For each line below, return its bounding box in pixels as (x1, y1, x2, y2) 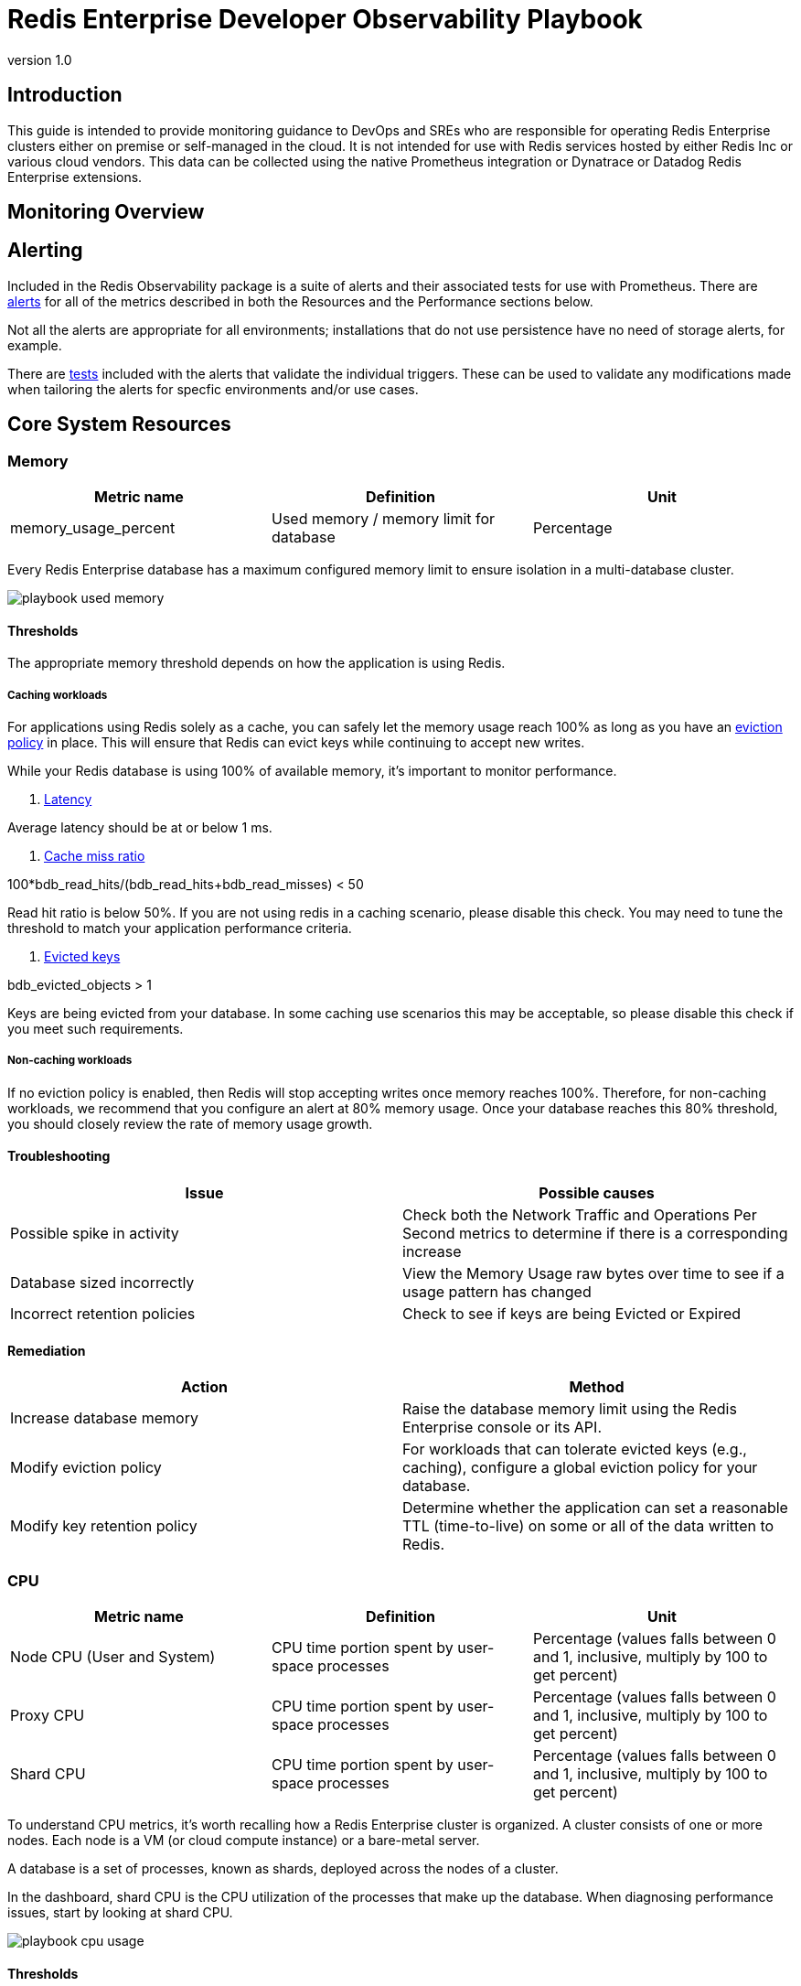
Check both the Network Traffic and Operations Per (402, 1206, 757, 1225)
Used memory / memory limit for (271, 510, 496, 529)
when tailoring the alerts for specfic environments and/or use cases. (7, 381, 419, 397)
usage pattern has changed (402, 1283, 592, 1302)
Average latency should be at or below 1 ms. (7, 820, 272, 836)
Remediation (7, 1342, 86, 1358)
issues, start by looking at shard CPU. (7, 1905, 233, 1921)
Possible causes (539, 1184, 655, 1203)
